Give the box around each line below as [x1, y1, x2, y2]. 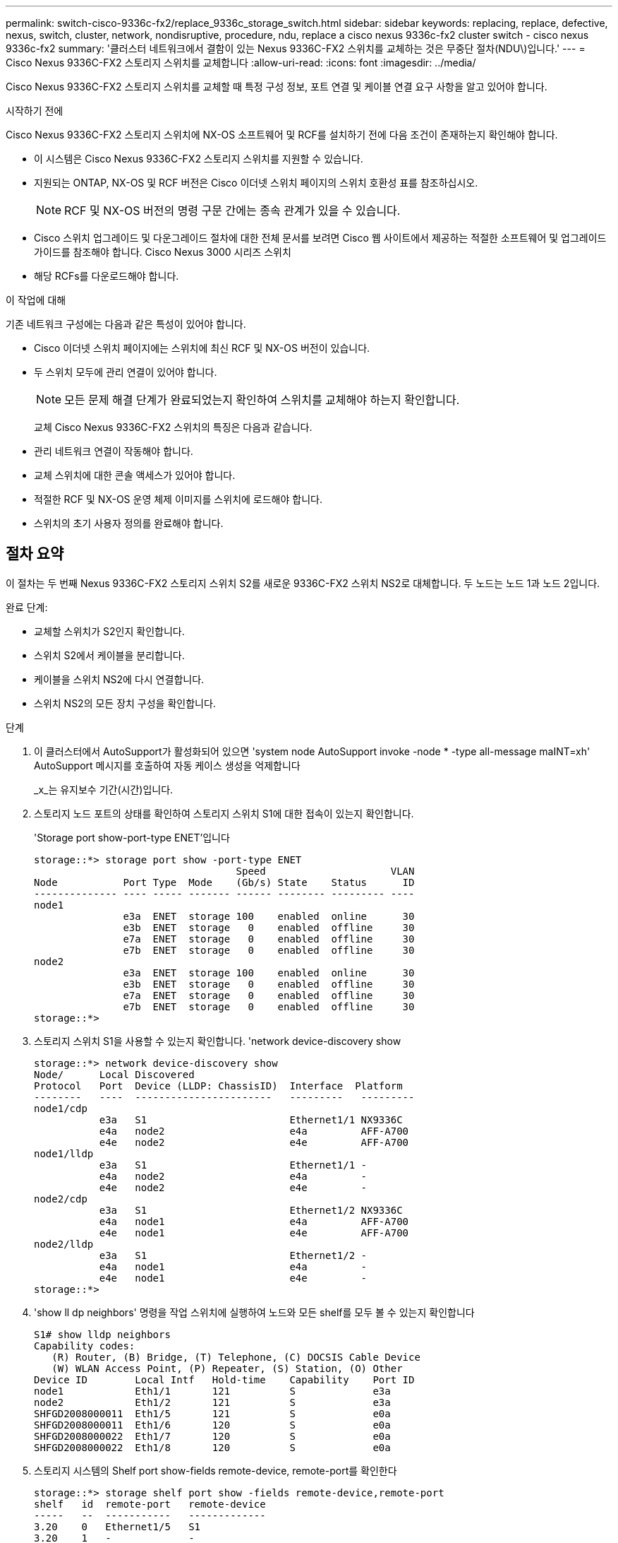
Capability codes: [34, 1340, 135, 1352]
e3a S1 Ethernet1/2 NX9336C [99, 1204, 403, 1216]
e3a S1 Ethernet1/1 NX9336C [99, 1113, 403, 1125]
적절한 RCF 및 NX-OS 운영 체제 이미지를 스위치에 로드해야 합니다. [34, 493, 322, 505]
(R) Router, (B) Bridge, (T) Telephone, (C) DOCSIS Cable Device [51, 1351, 420, 1363]
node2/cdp [34, 1193, 87, 1205]
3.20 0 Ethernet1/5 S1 [34, 1520, 201, 1532]
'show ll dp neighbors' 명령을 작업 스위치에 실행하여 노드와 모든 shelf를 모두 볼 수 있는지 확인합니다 [34, 1306, 475, 1318]
